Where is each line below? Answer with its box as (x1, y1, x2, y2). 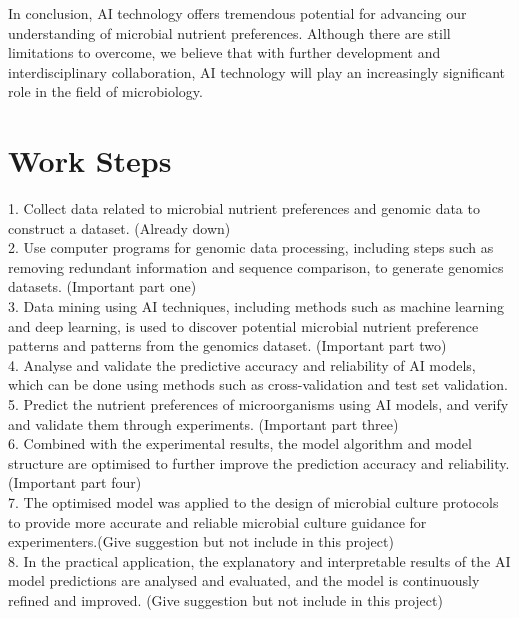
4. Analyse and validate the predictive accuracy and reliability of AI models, (8, 354, 476, 375)
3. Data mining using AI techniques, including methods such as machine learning (8, 296, 505, 317)
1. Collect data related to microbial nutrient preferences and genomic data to (8, 198, 480, 219)
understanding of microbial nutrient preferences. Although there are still (8, 22, 451, 43)
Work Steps (8, 140, 172, 181)
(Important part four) (8, 472, 142, 493)
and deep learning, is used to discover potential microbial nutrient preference (8, 315, 479, 336)
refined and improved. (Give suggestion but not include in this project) (8, 589, 443, 610)
